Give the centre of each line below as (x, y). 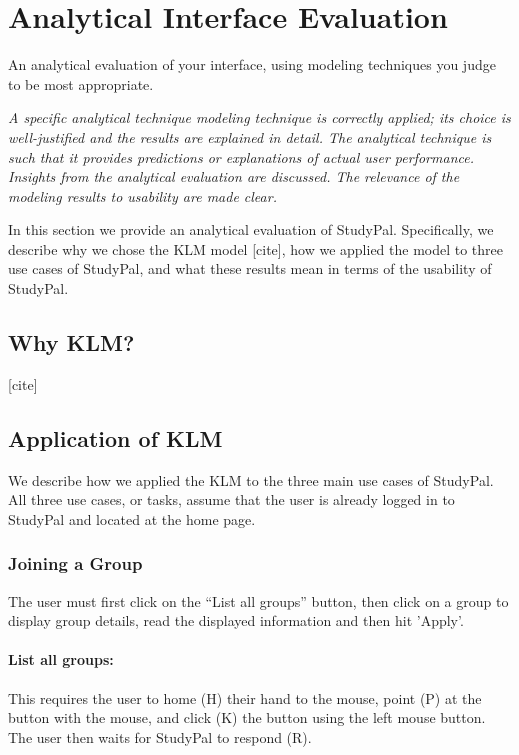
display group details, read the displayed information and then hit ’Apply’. (236, 620)
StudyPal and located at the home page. (132, 518)
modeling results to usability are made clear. (142, 195)
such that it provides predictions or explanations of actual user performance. (241, 156)
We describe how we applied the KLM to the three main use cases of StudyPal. (251, 479)
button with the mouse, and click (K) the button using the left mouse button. (247, 717)
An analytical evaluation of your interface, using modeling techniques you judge (252, 64)
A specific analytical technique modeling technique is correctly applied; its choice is (259, 117)
